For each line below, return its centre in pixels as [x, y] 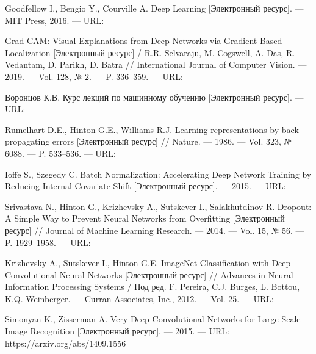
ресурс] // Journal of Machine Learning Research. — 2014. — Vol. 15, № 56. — [155, 230]
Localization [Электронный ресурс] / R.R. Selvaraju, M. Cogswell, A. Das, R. [150, 52]
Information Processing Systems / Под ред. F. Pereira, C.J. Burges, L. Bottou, [153, 287]
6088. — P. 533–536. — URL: [60, 153]
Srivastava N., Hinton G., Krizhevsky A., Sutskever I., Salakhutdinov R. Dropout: [158, 206]
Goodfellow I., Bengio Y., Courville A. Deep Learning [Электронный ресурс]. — [154, 8]
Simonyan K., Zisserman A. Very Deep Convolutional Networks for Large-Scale [153, 319]
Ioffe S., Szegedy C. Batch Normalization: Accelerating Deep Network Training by [158, 174]
